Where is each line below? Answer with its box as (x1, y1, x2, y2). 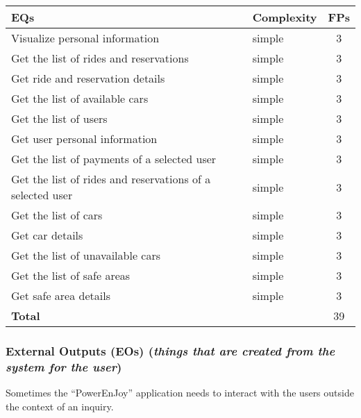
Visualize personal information (11, 30, 160, 46)
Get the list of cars (11, 207, 103, 223)
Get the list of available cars (11, 90, 149, 106)
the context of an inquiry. (6, 399, 114, 413)
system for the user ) (6, 358, 122, 375)
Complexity (252, 9, 317, 25)
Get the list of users (11, 110, 108, 126)
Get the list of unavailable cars (11, 247, 160, 263)
